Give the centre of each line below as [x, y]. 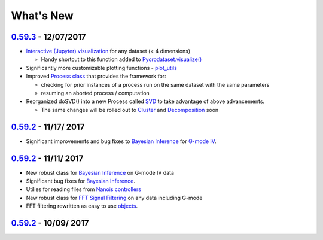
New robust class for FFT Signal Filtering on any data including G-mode [114, 198]
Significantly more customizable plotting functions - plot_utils [102, 68]
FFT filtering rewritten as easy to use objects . [82, 206]
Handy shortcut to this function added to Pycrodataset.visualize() [121, 59]
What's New [42, 16]
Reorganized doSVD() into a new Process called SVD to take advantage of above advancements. [145, 101]
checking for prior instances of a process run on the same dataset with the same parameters [155, 84]
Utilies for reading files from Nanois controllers [84, 189]
